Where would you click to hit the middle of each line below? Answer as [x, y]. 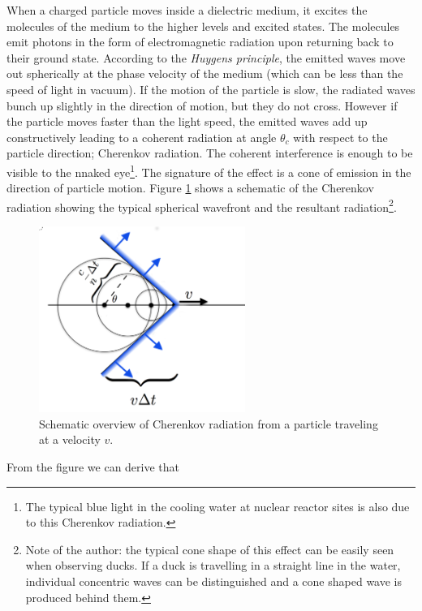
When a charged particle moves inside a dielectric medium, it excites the [187, 10]
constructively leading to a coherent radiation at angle [142, 137]
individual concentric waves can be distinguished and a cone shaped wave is [213, 581]
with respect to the [340, 137]
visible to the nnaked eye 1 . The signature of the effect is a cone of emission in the [209, 170]
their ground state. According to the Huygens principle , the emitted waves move [206, 57]
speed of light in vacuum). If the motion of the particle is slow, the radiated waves [211, 89]
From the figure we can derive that [93, 467]
